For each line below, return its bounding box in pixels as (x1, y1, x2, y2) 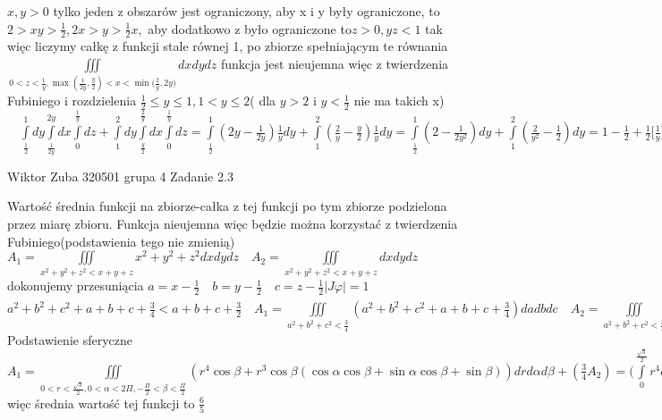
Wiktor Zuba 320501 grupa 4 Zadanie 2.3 (7, 166, 233, 185)
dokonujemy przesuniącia (7, 276, 144, 295)
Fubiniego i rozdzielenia (7, 91, 137, 110)
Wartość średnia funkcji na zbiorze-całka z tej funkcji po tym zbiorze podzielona (7, 197, 447, 215)
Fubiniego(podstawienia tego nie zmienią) (7, 231, 235, 250)
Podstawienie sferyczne (7, 330, 132, 349)
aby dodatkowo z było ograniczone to (148, 19, 352, 38)
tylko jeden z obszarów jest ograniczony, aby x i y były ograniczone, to (53, 2, 440, 20)
